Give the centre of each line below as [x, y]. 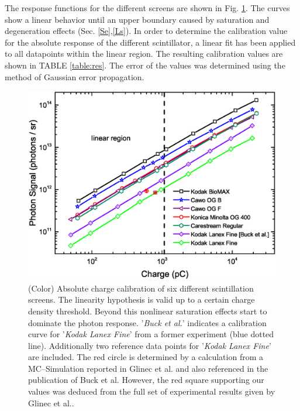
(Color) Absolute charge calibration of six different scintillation [141, 288]
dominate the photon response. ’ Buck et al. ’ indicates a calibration [147, 322]
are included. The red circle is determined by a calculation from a [146, 357]
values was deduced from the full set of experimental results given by [152, 391]
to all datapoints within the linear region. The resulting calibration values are [144, 54]
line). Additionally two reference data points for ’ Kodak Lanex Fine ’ [150, 345]
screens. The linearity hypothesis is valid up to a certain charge [142, 299]
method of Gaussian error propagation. [75, 76]
